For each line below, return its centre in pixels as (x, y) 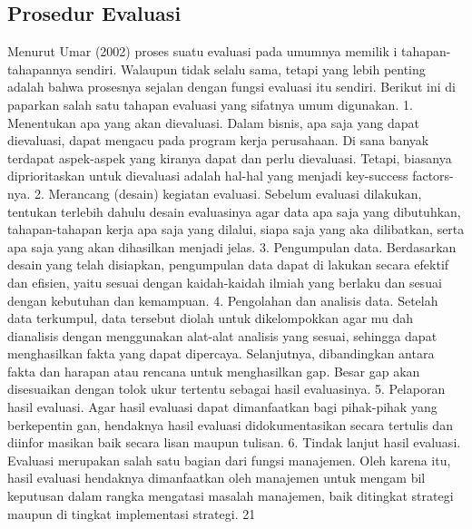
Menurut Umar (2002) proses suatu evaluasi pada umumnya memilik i (202, 51)
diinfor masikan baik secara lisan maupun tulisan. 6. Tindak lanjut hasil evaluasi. (234, 442)
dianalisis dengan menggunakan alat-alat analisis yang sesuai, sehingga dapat (222, 335)
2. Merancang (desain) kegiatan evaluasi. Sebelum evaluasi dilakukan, (228, 193)
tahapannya (40, 69)
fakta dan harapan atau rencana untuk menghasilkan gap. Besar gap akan (214, 371)
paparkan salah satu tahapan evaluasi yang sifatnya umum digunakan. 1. (210, 104)
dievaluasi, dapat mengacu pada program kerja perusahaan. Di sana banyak (218, 140)
